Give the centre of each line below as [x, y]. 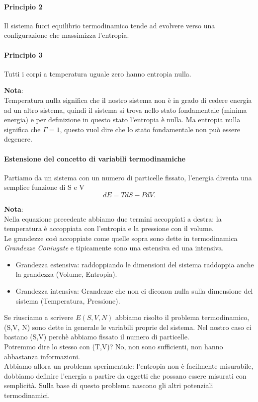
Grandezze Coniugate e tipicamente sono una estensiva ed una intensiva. [114, 248]
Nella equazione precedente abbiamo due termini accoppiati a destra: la [113, 218]
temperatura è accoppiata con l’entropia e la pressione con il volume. [109, 228]
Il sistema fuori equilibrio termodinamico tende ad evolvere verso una [110, 25]
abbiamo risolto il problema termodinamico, [182, 317]
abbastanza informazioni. [42, 356]
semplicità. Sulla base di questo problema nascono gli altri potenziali [109, 385]
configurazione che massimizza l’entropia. [67, 35]
